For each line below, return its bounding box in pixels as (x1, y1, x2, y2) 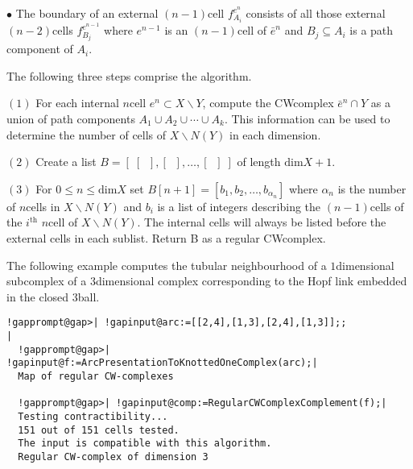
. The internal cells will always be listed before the (137, 214, 386, 230)
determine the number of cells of (6, 126, 167, 143)
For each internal (35, 94, 119, 111)
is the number (337, 180, 407, 197)
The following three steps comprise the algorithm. (6, 67, 252, 84)
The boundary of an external (15, 5, 159, 21)
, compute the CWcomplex (202, 94, 334, 111)
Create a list (35, 153, 97, 170)
